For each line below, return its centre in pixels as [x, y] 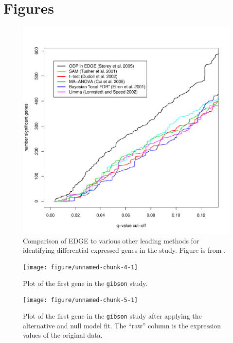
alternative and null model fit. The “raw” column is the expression [122, 325]
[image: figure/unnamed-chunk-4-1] [81, 267]
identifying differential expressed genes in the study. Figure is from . [124, 250]
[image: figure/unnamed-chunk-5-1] [81, 300]
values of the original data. [63, 335]
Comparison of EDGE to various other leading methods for [111, 240]
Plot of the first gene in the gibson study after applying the [112, 315]
